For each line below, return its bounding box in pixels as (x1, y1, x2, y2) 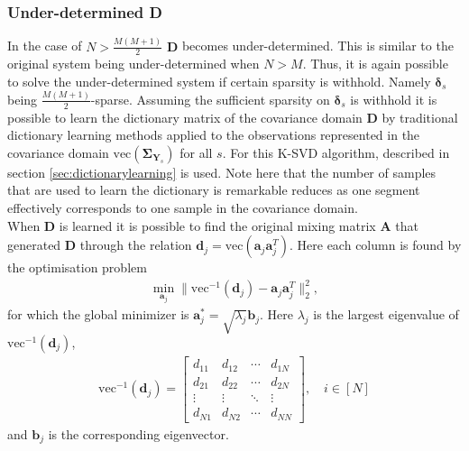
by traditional (382, 107, 458, 126)
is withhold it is (350, 89, 437, 108)
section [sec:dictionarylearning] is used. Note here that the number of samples (7, 162, 437, 181)
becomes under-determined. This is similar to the (181, 36, 454, 55)
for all (179, 143, 213, 161)
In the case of (7, 36, 82, 55)
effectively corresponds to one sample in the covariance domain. (7, 198, 358, 217)
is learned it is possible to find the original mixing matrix (59, 216, 376, 235)
